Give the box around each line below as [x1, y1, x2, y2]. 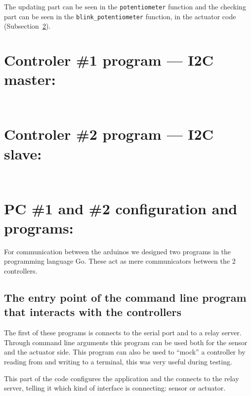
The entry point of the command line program [4, 290, 247, 305]
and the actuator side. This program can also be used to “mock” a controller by [4, 347, 246, 357]
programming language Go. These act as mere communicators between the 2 [4, 256, 236, 266]
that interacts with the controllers [4, 304, 182, 319]
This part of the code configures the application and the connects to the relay [4, 373, 239, 383]
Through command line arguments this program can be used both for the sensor [4, 337, 248, 347]
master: [4, 69, 56, 89]
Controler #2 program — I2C [4, 124, 213, 144]
